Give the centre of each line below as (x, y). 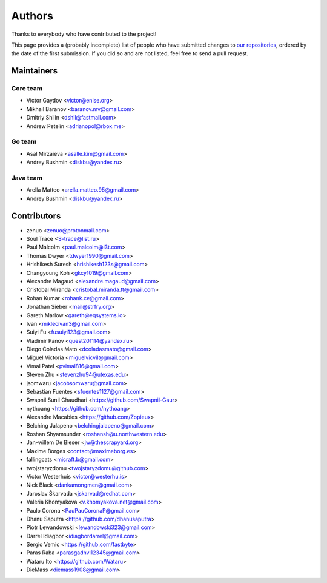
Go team (24, 141)
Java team (27, 178)
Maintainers (35, 71)
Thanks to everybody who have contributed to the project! (84, 34)
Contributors (36, 216)
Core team (27, 89)
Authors (32, 16)
